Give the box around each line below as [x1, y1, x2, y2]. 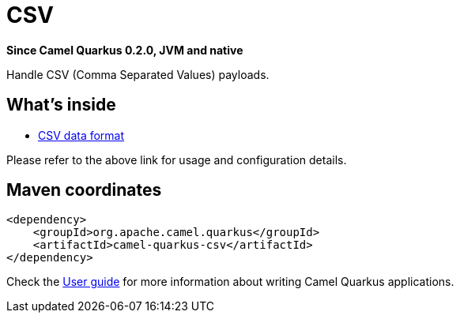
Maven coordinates [6, 180, 162, 201]
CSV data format [38, 128, 125, 142]
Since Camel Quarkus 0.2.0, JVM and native [6, 43, 243, 57]
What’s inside [6, 95, 116, 115]
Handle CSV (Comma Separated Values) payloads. [6, 67, 270, 81]
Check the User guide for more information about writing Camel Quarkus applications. [6, 275, 454, 289]
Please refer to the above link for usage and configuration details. [6, 152, 347, 167]
